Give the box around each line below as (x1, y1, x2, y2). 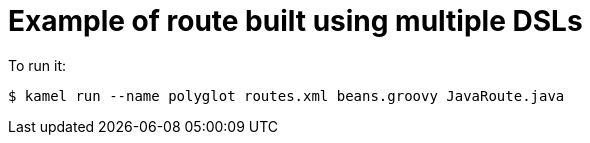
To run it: (8, 56, 67, 74)
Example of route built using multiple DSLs (8, 4, 583, 38)
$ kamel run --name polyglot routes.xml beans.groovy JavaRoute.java (8, 87, 565, 104)
